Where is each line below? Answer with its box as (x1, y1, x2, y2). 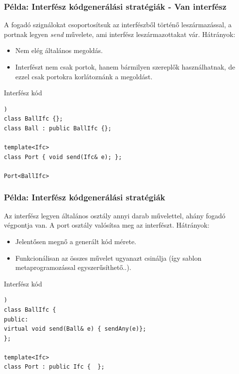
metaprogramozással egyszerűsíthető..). (15, 262, 131, 272)
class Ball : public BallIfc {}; (4, 125, 112, 132)
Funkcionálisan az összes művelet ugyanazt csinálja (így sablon (15, 252, 202, 263)
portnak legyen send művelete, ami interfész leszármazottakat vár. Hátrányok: (4, 29, 236, 39)
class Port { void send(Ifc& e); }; (4, 153, 122, 160)
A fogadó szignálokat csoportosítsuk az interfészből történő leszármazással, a (4, 19, 232, 30)
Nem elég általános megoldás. (15, 45, 103, 55)
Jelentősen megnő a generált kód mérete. (15, 236, 136, 246)
